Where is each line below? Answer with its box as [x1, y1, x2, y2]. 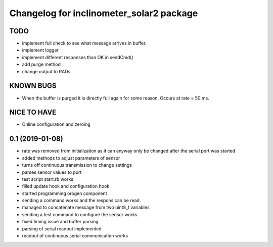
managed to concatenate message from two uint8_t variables [22, 205, 150, 211]
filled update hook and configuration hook [22, 183, 110, 189]
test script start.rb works [22, 176, 73, 182]
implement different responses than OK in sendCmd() [22, 54, 133, 60]
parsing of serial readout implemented [22, 225, 102, 232]
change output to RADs [22, 68, 71, 74]
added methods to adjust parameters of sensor [22, 155, 120, 161]
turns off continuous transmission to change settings [22, 162, 132, 168]
